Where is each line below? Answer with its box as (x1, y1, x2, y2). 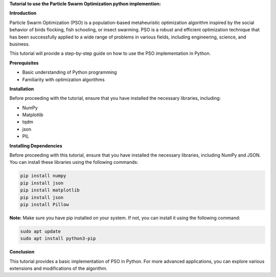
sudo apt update (20, 228, 61, 234)
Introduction (9, 10, 37, 16)
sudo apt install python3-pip (20, 236, 96, 242)
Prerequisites (9, 59, 39, 66)
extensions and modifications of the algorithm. (9, 265, 107, 271)
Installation (9, 86, 34, 92)
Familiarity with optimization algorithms (22, 76, 105, 82)
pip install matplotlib (20, 187, 80, 193)
